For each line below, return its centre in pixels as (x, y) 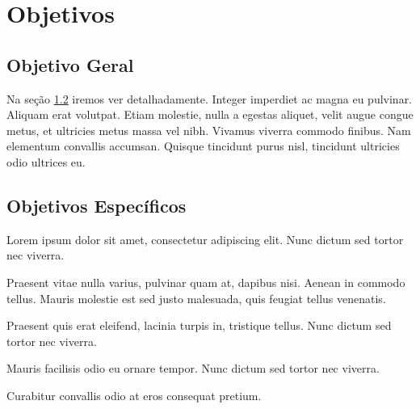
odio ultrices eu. (46, 161)
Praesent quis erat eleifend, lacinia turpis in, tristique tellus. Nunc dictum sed (199, 325)
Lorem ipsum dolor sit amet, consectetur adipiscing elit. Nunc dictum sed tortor (205, 239)
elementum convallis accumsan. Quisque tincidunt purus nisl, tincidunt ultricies (203, 146)
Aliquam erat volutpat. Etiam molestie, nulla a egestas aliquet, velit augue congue (210, 114)
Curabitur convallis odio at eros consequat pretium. (134, 395)
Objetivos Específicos (97, 205)
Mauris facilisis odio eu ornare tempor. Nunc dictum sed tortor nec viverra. (193, 368)
